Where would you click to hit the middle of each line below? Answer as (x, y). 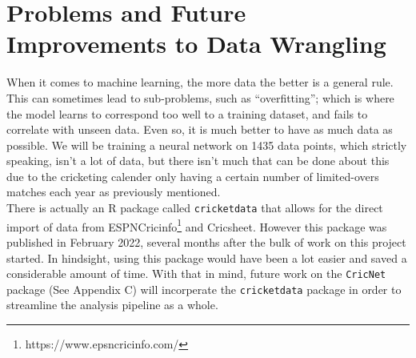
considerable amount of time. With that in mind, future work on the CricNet (196, 274)
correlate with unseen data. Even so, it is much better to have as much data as (200, 129)
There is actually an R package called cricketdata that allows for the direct (195, 208)
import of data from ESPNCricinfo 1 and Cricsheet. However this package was (197, 225)
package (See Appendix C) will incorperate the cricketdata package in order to (204, 289)
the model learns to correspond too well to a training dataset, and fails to (187, 113)
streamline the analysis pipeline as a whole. (112, 305)
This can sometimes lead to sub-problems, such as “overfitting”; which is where (200, 97)
